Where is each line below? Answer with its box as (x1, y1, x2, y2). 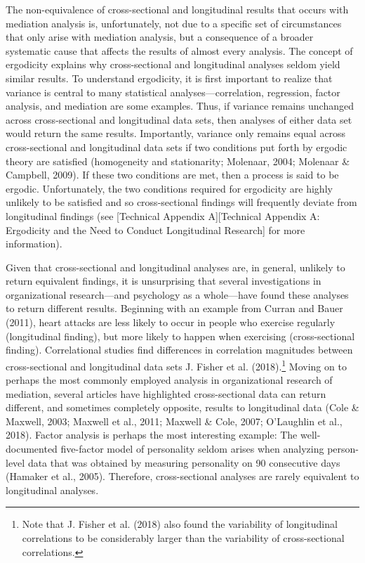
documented (6, 441, 58, 456)
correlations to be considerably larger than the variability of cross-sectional (22, 531, 345, 545)
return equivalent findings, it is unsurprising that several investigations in (6, 273, 321, 288)
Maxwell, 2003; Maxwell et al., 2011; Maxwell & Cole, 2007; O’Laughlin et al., (6, 413, 343, 428)
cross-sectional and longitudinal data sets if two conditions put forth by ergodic (6, 139, 347, 154)
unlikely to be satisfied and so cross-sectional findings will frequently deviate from (6, 195, 357, 209)
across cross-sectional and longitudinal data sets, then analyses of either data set (6, 112, 352, 127)
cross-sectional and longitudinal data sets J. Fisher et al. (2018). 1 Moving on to (6, 356, 347, 373)
